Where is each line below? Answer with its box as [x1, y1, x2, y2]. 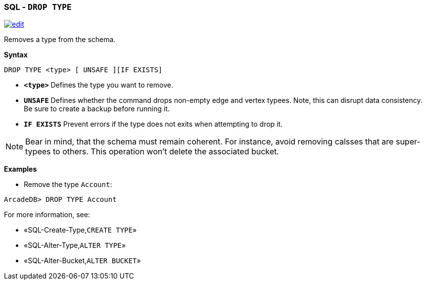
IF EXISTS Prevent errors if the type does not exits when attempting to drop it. [24, 120, 283, 129]
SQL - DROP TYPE [4, 2, 72, 12]
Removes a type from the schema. [4, 35, 116, 44]
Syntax [4, 50, 28, 59]
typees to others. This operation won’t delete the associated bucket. [25, 146, 279, 157]
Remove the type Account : [24, 180, 112, 189]
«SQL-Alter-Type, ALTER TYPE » [24, 241, 126, 250]
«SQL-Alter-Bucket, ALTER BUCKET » [24, 256, 141, 265]
